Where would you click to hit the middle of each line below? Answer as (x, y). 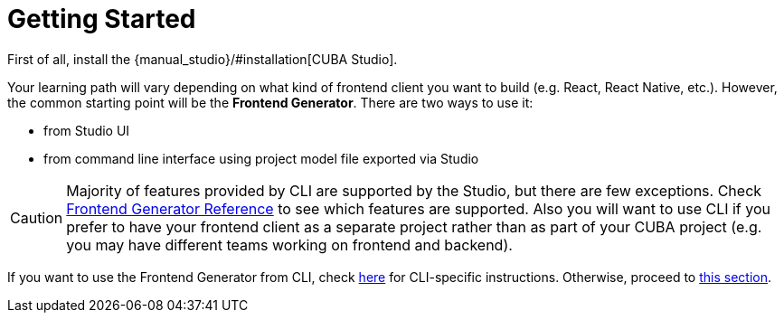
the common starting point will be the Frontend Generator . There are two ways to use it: (270, 102)
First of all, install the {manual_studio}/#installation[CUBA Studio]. (203, 59)
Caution (37, 217)
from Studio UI (87, 130)
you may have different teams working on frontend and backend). (289, 245)
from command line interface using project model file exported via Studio (261, 158)
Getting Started (102, 19)
